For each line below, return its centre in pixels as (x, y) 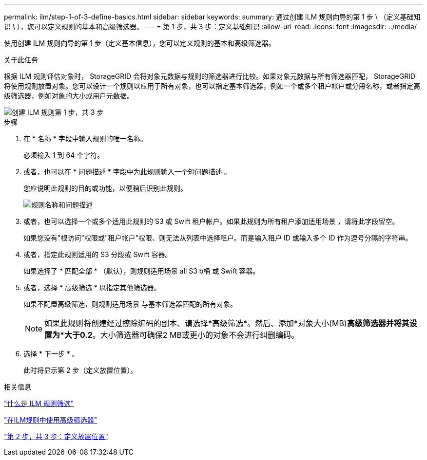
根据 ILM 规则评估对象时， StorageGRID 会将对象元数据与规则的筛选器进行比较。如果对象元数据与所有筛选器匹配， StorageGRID (210, 76)
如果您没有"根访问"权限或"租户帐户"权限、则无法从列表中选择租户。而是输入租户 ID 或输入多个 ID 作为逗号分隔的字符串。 (218, 238)
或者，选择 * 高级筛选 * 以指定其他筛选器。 (92, 287)
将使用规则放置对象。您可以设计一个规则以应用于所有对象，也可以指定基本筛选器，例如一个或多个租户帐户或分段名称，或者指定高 (212, 86)
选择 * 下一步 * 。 (51, 354)
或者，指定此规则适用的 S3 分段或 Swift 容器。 (98, 254)
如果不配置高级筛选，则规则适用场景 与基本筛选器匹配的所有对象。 (130, 304)
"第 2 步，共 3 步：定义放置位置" (56, 436)
